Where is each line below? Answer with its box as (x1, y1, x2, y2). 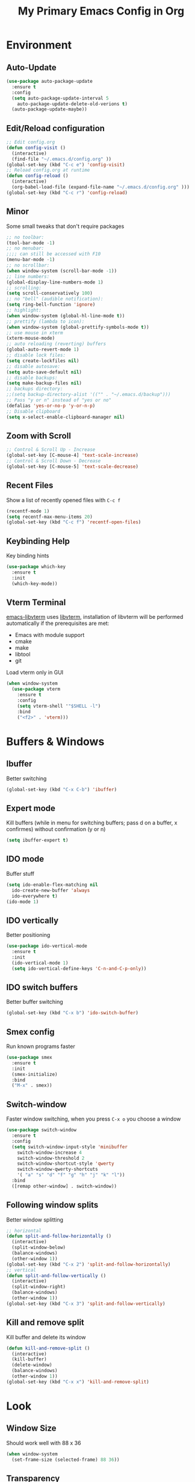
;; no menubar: (6, 245, 45, 251)
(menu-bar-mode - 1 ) (6, 257, 55, 263)
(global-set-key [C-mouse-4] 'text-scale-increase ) (6, 452, 138, 459)
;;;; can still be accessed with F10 (6, 251, 101, 257)
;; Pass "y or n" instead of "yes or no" (6, 397, 112, 403)
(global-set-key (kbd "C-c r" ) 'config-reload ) (6, 189, 128, 196)
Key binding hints (6, 552, 49, 560)
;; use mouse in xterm (6, 329, 63, 336)
